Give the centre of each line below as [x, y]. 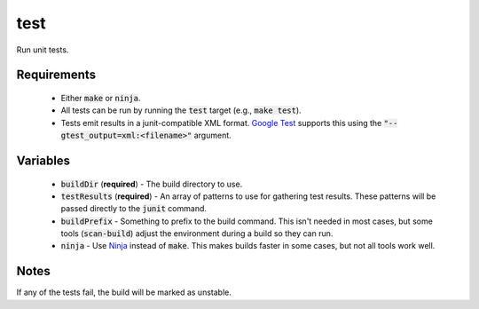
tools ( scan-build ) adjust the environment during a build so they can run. [197, 234]
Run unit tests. [43, 50]
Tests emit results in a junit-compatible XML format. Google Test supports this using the [221, 123]
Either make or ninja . [101, 98]
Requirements [56, 75]
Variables [43, 160]
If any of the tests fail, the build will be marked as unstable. [124, 292]
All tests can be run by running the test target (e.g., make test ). [181, 110]
